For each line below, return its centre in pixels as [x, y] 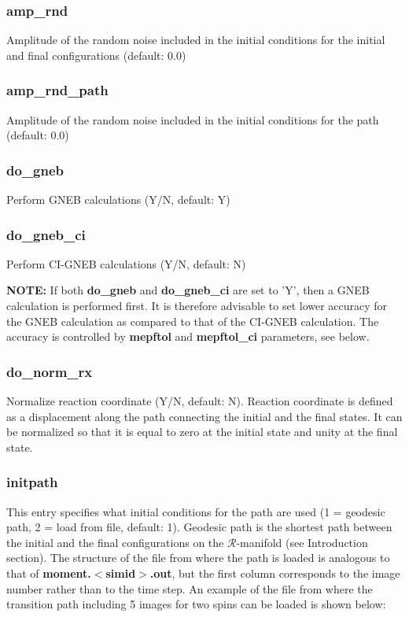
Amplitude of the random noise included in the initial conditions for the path [193, 119]
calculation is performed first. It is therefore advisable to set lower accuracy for [197, 306]
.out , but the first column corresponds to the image [275, 573]
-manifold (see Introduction [302, 542]
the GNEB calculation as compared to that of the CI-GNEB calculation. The [193, 321]
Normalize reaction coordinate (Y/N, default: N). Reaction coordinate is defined [200, 401]
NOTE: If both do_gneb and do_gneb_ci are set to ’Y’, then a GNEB [188, 290]
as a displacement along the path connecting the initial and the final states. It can [204, 416]
